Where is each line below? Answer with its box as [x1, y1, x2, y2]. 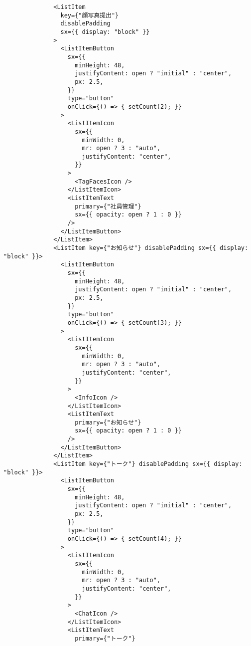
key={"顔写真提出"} [60, 11, 119, 19]
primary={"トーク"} [75, 635, 135, 642]
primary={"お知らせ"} [75, 419, 141, 426]
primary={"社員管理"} [75, 203, 141, 210]
